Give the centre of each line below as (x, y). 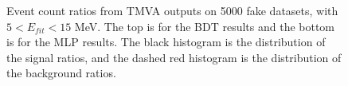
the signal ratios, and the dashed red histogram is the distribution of (174, 57)
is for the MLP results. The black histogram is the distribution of (166, 42)
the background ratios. (61, 73)
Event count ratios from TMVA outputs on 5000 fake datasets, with (172, 10)
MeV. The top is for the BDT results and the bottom (205, 26)
